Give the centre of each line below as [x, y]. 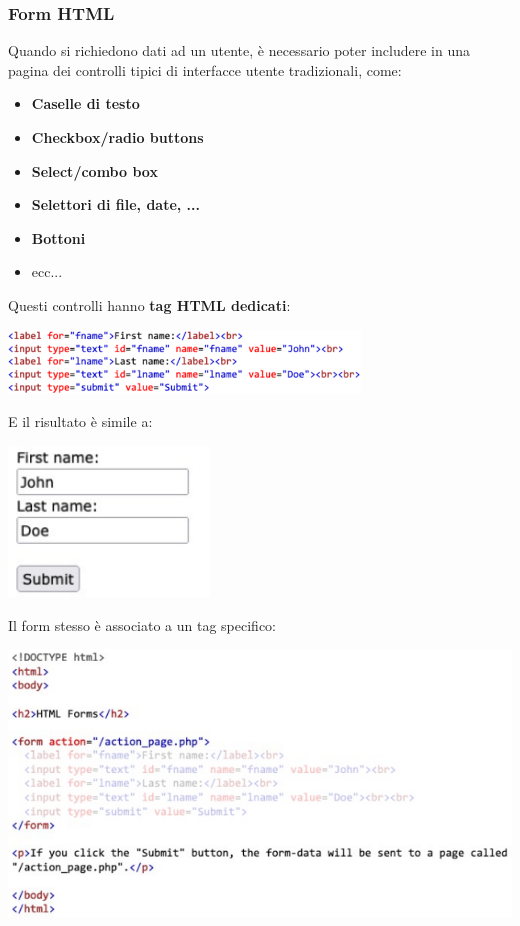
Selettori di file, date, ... [116, 204]
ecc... [47, 271]
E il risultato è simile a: [80, 421]
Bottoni [58, 237]
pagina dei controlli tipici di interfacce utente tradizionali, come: [205, 69]
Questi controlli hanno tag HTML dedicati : [149, 304]
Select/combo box [94, 170]
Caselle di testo [85, 103]
